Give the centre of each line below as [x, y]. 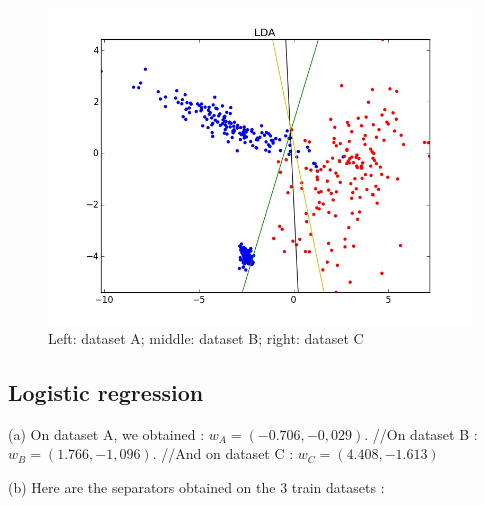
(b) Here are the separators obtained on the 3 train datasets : [196, 486]
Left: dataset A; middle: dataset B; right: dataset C [206, 338]
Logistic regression [106, 391]
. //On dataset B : [421, 433]
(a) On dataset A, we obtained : [106, 433]
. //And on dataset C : [223, 453]
